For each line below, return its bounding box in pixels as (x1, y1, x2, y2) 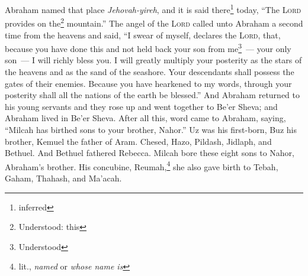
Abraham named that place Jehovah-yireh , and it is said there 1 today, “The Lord (5, 2, 301, 15)
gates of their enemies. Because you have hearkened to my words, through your (5, 77, 292, 89)
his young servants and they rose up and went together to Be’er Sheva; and (5, 100, 278, 112)
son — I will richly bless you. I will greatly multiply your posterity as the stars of (5, 54, 302, 66)
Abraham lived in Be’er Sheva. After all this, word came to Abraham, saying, (5, 112, 286, 124)
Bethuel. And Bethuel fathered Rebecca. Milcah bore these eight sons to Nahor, (5, 147, 294, 159)
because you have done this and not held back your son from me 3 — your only (5, 41, 291, 54)
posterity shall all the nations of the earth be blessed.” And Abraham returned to (5, 89, 300, 101)
